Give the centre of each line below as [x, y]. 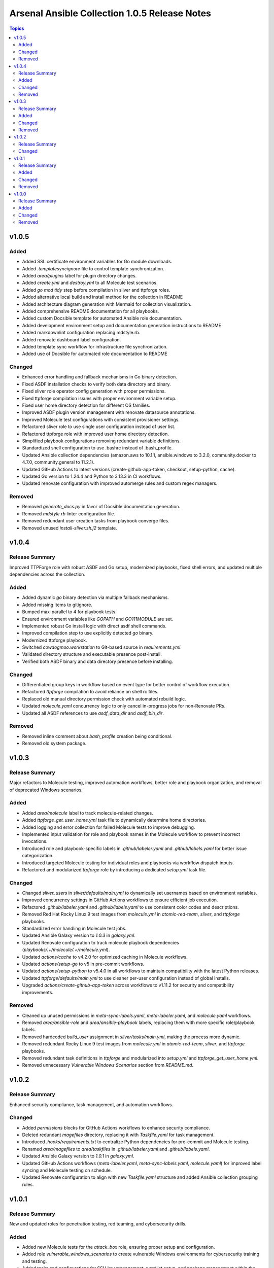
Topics [17, 28]
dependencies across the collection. [47, 574]
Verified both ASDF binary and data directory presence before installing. [98, 661]
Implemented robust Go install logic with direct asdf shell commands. [94, 626]
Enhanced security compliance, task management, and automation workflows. [91, 1104]
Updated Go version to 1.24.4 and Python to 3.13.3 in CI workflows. [92, 476]
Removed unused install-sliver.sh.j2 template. [70, 528]
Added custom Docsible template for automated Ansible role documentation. [102, 318]
